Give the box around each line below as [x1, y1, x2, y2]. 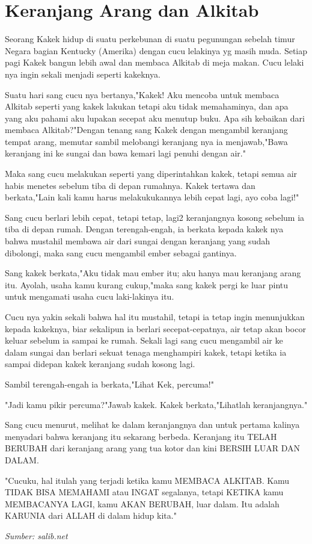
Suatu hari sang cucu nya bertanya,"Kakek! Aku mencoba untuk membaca [5, 88, 280, 100]
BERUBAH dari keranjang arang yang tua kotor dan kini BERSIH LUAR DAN [5, 442, 300, 454]
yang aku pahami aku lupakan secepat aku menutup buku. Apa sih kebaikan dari [5, 111, 305, 124]
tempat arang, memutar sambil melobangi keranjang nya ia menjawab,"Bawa [5, 135, 288, 147]
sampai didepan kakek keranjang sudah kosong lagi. [5, 357, 195, 370]
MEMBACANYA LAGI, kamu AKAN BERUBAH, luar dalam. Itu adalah [5, 497, 280, 510]
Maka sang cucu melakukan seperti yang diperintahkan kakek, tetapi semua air [5, 167, 298, 180]
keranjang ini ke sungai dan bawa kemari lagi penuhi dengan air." [5, 147, 246, 159]
